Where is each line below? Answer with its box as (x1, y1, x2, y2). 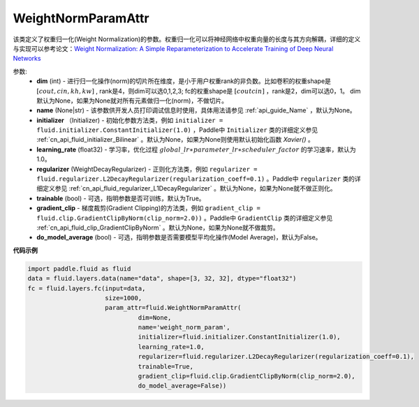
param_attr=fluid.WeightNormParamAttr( (105, 304, 242, 312)
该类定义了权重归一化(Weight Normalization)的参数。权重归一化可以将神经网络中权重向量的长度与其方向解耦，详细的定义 (13, 35, 361, 43)
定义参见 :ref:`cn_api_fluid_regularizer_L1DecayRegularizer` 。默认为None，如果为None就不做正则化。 (42, 184, 337, 193)
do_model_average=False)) (138, 382, 227, 390)
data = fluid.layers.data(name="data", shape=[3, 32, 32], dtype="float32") (27, 274, 297, 283)
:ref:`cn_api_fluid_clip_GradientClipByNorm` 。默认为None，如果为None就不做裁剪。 (36, 223, 279, 232)
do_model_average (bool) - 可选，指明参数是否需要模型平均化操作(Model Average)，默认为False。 (36, 233, 322, 242)
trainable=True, (138, 362, 193, 370)
